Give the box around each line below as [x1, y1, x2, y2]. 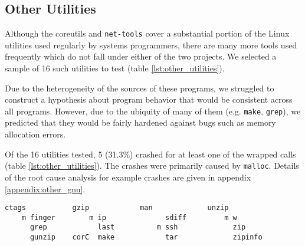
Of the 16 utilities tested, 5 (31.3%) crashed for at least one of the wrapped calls [5, 147, 296, 160]
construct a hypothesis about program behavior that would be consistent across [5, 93, 293, 106]
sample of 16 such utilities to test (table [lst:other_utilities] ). [5, 62, 225, 74]
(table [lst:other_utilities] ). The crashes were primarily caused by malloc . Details [5, 159, 299, 172]
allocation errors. [5, 128, 66, 140]
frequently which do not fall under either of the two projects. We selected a [5, 50, 277, 63]
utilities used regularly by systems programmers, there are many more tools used [5, 38, 297, 51]
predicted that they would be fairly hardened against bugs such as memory [5, 116, 276, 129]
